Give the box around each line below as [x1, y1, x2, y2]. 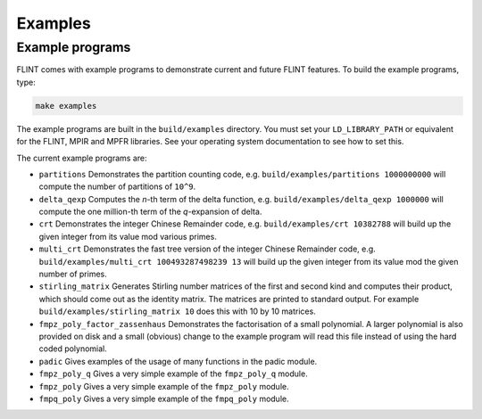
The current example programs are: [16, 152, 147, 163]
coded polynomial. [38, 343, 107, 354]
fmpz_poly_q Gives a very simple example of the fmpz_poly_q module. [38, 368, 308, 379]
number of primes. [38, 268, 107, 280]
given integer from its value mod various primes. [38, 231, 218, 242]
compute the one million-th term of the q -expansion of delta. [38, 206, 262, 218]
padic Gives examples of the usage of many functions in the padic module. [38, 356, 318, 366]
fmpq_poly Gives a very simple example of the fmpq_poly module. [38, 393, 289, 404]
